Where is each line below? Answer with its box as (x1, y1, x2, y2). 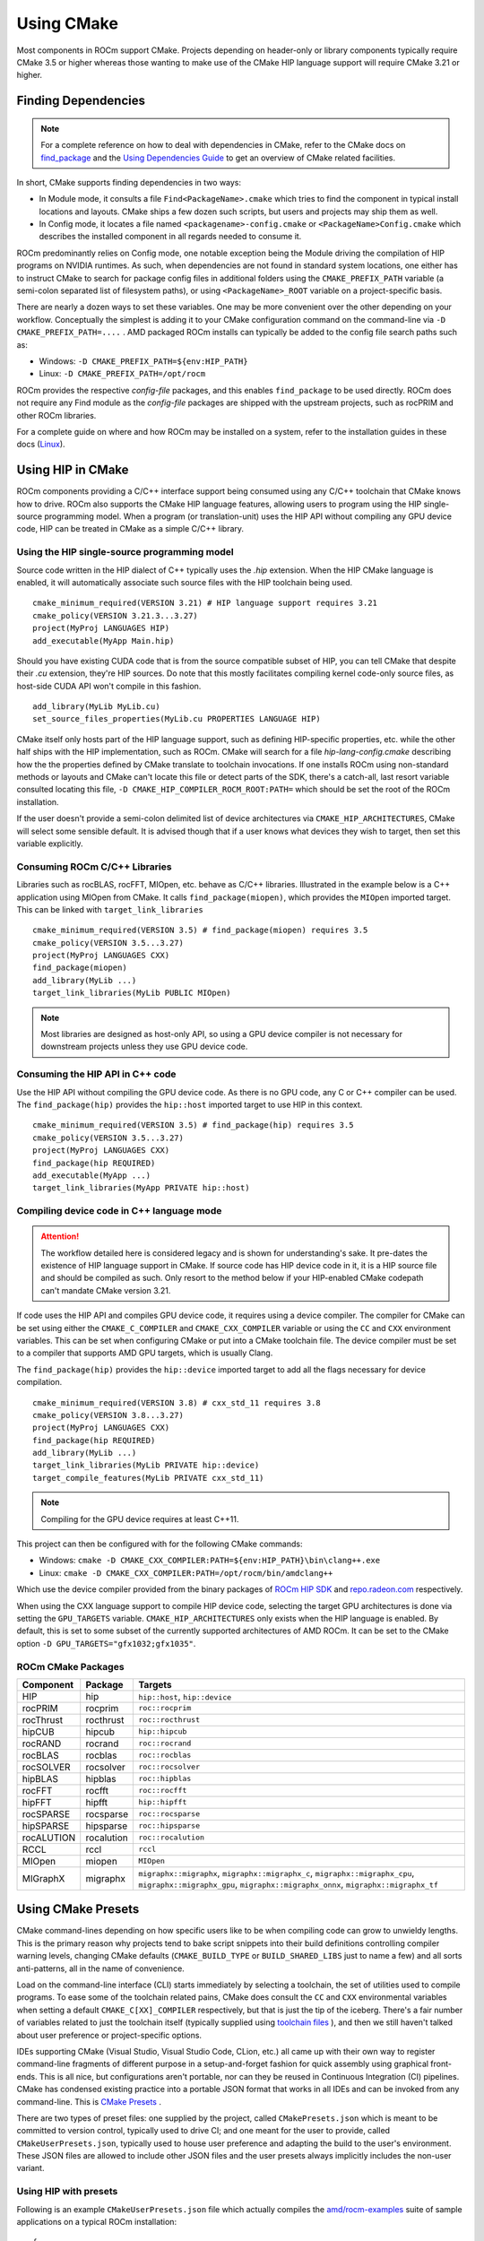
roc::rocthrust (138, 1715, 201, 1725)
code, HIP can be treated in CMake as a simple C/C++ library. (16, 523, 245, 534)
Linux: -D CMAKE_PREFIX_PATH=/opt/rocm (39, 368, 206, 379)
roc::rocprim (138, 1703, 192, 1713)
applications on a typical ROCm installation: (16, 2217, 177, 2227)
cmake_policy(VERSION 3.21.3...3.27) (32, 610, 199, 620)
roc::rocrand (138, 1739, 192, 1748)
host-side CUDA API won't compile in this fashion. (16, 680, 202, 691)
